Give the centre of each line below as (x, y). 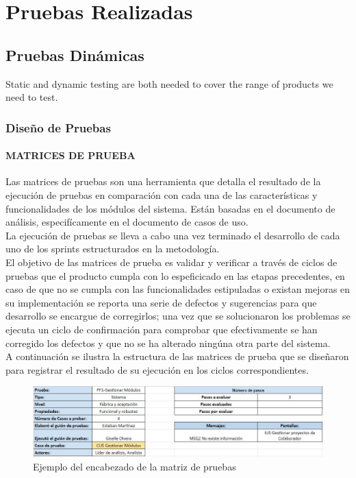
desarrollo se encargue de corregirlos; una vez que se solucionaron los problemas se (178, 316)
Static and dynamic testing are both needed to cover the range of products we (169, 83)
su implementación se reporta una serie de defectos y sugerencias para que (161, 302)
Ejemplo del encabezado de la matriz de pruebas (135, 467)
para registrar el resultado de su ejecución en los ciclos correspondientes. (157, 369)
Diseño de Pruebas (58, 127)
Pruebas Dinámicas (75, 55)
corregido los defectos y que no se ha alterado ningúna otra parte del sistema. (168, 343)
